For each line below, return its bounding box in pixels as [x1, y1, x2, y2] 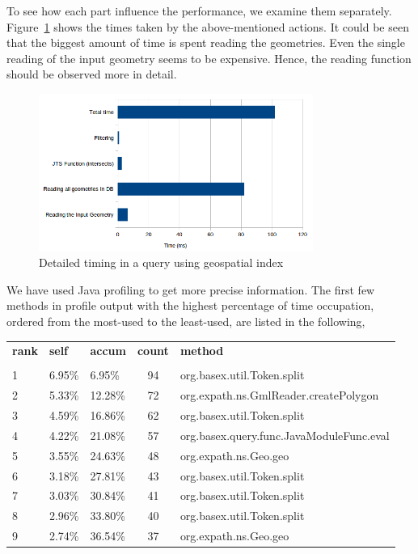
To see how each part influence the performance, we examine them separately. [6, 2, 392, 19]
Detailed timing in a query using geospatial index [39, 254, 284, 271]
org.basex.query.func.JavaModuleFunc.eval [179, 426, 390, 443]
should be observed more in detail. [6, 66, 177, 82]
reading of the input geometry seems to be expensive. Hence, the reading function [6, 49, 412, 66]
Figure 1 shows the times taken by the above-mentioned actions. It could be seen [6, 18, 409, 35]
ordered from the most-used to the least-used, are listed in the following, [6, 312, 365, 329]
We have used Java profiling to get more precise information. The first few [6, 281, 375, 298]
